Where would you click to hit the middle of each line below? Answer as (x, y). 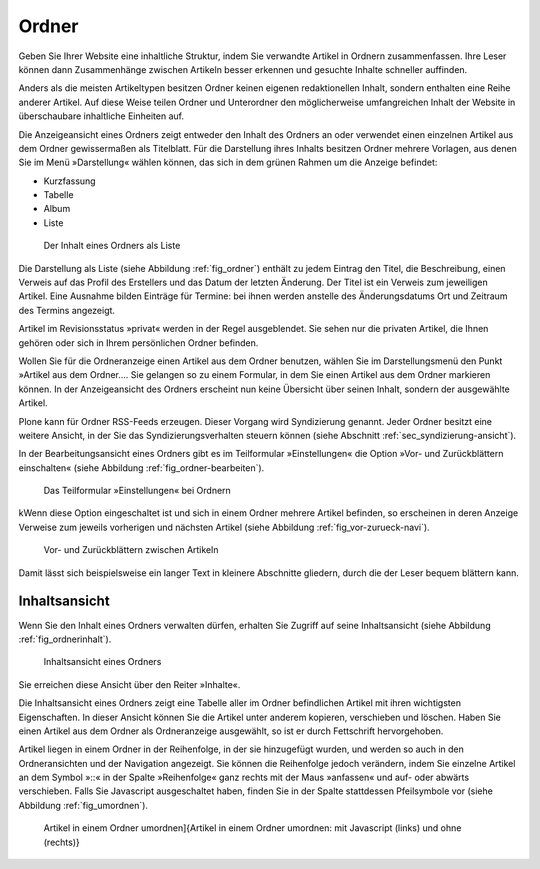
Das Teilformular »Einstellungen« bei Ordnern (137, 491)
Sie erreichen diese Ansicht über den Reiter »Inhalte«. (129, 684)
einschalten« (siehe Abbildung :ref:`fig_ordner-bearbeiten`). (141, 467)
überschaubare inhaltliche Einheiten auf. (101, 116)
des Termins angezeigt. (66, 310)
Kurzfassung (69, 181)
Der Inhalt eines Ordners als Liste (112, 246)
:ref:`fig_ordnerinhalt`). (65, 639)
